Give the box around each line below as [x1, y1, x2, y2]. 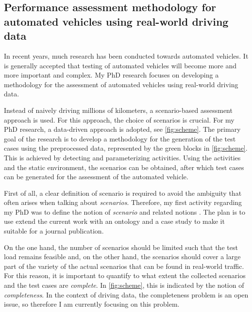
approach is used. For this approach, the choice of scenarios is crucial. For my [4, 114, 235, 125]
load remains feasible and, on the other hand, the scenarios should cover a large [4, 251, 241, 262]
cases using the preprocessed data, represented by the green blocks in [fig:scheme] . [4, 143, 248, 153]
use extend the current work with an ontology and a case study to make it [4, 216, 225, 226]
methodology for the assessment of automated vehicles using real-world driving [4, 79, 238, 89]
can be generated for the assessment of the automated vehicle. [4, 172, 188, 182]
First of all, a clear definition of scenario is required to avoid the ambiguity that [4, 187, 242, 198]
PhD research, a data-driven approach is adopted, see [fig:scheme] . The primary [4, 124, 241, 134]
